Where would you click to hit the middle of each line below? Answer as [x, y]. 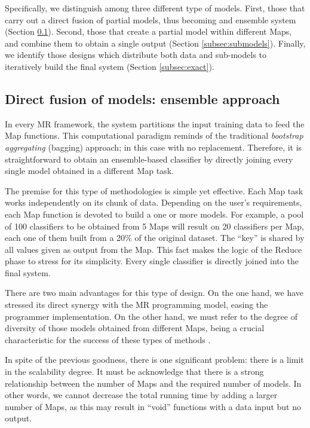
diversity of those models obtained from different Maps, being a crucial [135, 328]
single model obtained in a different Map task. [89, 171]
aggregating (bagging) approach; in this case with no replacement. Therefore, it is [154, 147]
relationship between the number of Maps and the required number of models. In [153, 383]
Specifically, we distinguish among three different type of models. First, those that [155, 8]
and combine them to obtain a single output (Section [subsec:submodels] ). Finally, [155, 43]
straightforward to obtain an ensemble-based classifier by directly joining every [149, 159]
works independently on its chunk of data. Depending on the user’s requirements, [154, 202]
